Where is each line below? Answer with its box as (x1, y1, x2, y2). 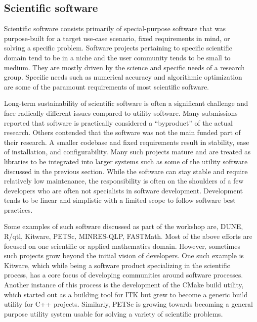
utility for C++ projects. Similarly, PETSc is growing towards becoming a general (4, 299, 253, 309)
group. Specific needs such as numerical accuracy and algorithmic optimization (4, 72, 242, 82)
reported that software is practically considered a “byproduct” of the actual (4, 117, 233, 128)
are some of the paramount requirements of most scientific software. (4, 81, 209, 92)
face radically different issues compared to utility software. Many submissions (4, 107, 238, 118)
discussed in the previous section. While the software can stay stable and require (4, 166, 248, 176)
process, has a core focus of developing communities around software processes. (4, 270, 243, 280)
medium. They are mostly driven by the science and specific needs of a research (4, 62, 245, 72)
